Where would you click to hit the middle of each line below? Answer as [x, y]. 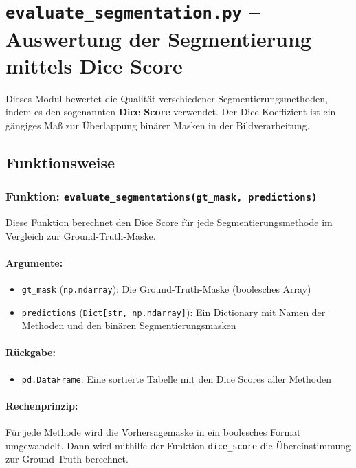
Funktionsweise [60, 162]
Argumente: [34, 262]
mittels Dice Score [94, 65]
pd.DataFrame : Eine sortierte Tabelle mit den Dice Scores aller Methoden [176, 378]
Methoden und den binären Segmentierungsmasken [129, 325]
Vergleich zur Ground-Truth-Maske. [81, 235]
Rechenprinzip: [42, 405]
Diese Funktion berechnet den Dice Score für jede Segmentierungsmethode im [169, 222]
